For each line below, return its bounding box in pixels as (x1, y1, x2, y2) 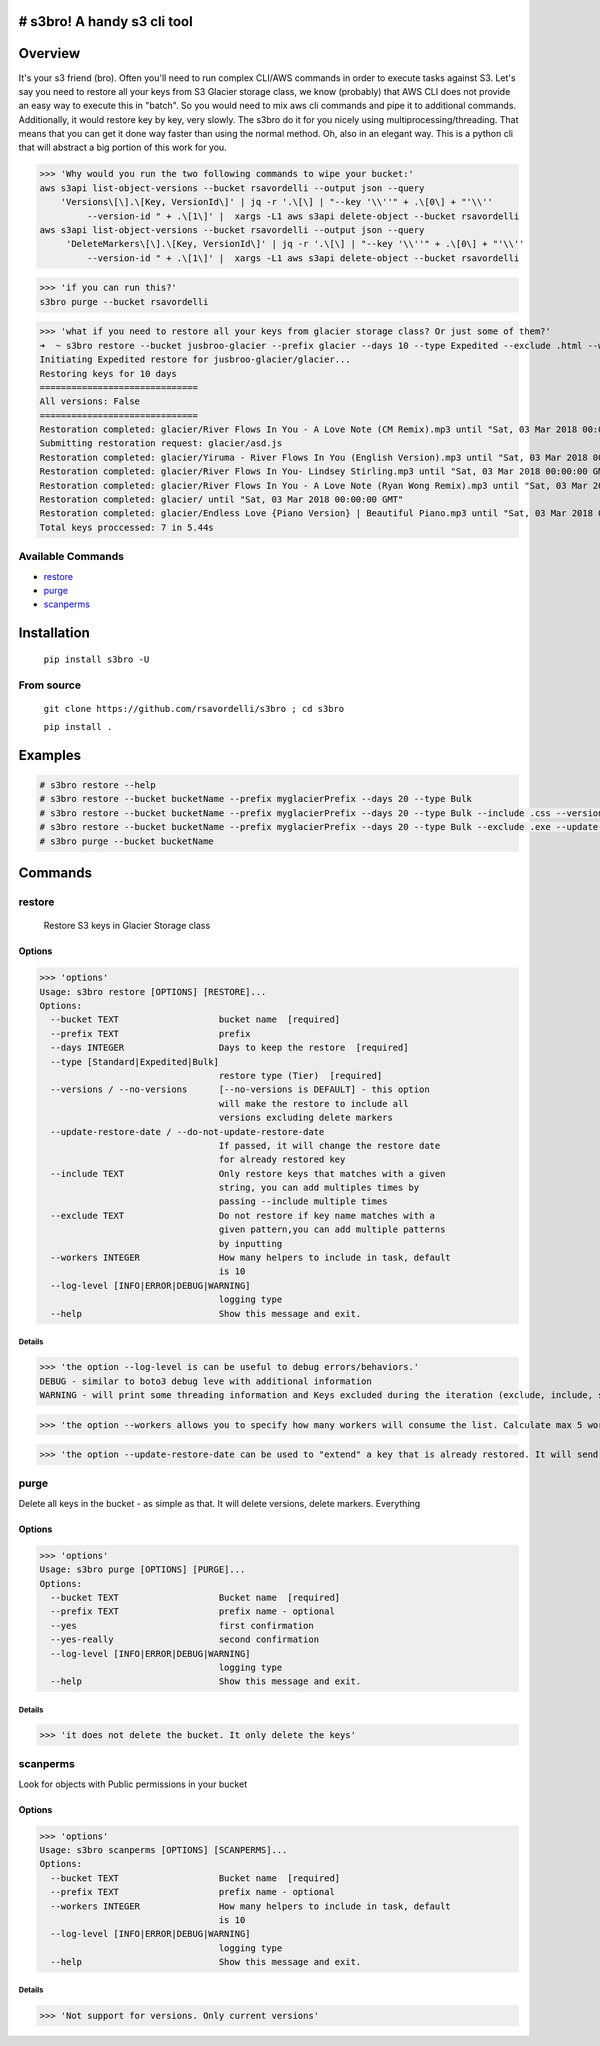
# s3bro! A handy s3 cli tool (18, 13, 194, 30)
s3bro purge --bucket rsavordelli (39, 296, 209, 307)
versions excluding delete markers (218, 1112, 394, 1124)
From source (18, 678, 82, 692)
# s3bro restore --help (39, 780, 157, 791)
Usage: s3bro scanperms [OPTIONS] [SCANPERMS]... (39, 1844, 288, 1855)
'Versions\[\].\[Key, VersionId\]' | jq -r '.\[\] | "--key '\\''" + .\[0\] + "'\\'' (60, 196, 494, 208)
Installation (18, 625, 90, 642)
